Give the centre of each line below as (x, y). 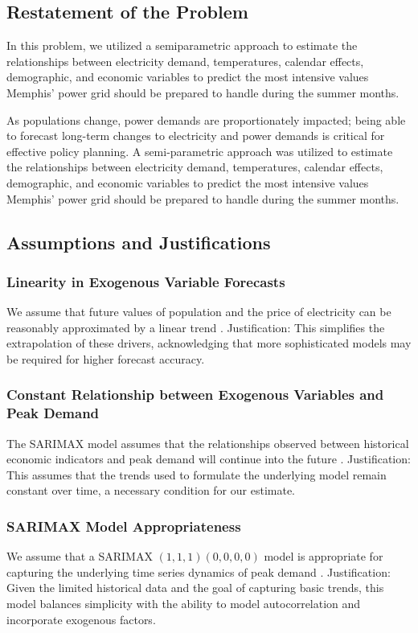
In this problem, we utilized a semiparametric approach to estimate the (182, 45)
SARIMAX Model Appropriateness (124, 526)
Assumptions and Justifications (139, 242)
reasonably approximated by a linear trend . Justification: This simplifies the (196, 327)
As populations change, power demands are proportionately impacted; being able (206, 119)
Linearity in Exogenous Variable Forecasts (146, 281)
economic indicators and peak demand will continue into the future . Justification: (209, 459)
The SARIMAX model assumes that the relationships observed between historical (208, 443)
